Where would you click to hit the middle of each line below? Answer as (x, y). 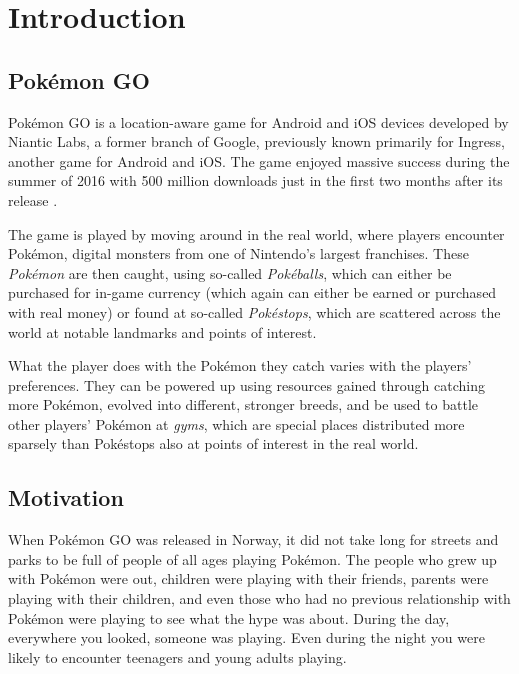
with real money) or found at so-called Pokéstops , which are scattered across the (254, 311)
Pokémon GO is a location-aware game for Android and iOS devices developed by (258, 121)
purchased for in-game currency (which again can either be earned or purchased (252, 292)
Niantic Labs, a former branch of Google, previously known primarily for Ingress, (256, 141)
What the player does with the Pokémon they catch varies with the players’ (240, 365)
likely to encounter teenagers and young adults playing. (177, 656)
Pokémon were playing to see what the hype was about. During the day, (229, 617)
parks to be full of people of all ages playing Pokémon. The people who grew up (252, 558)
